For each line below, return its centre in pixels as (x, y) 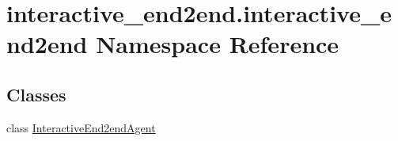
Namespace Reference (218, 44)
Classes (36, 94)
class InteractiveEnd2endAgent (81, 127)
